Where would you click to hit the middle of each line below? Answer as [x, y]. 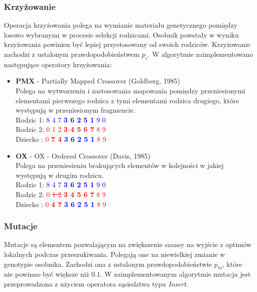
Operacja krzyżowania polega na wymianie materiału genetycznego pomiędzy [121, 25]
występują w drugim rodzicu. [60, 175]
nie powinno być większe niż [47, 274]
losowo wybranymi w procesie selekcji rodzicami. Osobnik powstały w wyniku [121, 34]
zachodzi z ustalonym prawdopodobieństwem [72, 54]
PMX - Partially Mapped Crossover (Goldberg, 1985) [98, 81]
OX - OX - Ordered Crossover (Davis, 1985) [83, 155]
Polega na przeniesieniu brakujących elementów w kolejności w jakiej [120, 165]
